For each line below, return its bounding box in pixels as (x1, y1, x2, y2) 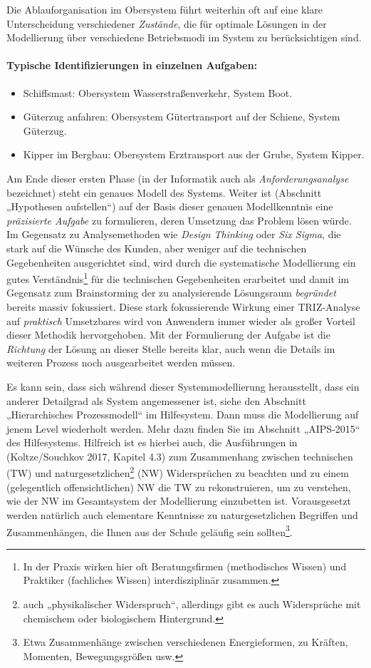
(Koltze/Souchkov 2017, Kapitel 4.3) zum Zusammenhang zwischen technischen (6, 448, 353, 463)
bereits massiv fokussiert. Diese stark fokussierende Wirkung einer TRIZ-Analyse (6, 299, 360, 314)
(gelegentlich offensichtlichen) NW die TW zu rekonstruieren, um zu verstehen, (6, 479, 351, 494)
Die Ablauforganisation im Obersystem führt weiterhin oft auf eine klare (6, 2, 323, 16)
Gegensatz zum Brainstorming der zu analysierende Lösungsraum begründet (6, 285, 336, 300)
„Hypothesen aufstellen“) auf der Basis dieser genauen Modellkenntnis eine (6, 199, 333, 214)
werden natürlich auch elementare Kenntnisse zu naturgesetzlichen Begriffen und (6, 507, 358, 522)
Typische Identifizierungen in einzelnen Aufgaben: (6, 58, 258, 73)
